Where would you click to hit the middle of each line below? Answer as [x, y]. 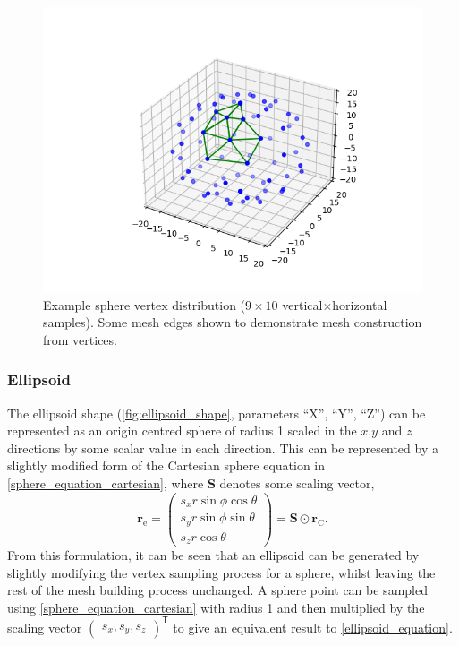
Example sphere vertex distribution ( [144, 304]
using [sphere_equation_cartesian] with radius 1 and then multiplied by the [216, 607]
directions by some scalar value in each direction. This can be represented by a [223, 448]
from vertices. [80, 339]
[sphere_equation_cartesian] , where [106, 482]
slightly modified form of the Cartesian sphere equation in [166, 465]
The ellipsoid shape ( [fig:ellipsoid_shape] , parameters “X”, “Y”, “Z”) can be [217, 413]
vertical [302, 304]
